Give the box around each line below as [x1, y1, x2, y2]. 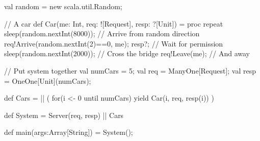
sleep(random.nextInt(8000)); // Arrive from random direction [4, 28, 200, 39]
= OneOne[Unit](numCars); [4, 75, 91, 86]
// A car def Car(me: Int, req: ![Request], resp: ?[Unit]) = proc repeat [4, 18, 223, 29]
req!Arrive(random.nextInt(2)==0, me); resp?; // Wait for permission [4, 38, 223, 49]
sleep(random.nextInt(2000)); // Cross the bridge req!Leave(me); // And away [4, 48, 250, 59]
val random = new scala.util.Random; [4, 1, 122, 11]
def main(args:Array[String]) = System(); [4, 127, 133, 137]
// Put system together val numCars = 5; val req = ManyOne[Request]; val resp [4, 65, 256, 76]
